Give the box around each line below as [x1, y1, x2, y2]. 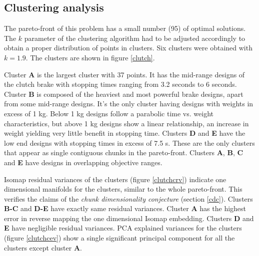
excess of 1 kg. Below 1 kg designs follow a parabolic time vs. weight [4, 108, 213, 118]
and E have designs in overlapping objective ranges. [4, 157, 162, 167]
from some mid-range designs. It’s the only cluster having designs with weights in [4, 98, 253, 109]
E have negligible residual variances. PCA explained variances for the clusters [4, 223, 242, 233]
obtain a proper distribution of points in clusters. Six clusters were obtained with [4, 42, 252, 53]
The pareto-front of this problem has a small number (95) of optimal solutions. [4, 23, 246, 33]
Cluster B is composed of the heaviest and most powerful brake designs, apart [4, 88, 243, 99]
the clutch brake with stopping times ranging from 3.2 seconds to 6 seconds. [4, 79, 237, 89]
